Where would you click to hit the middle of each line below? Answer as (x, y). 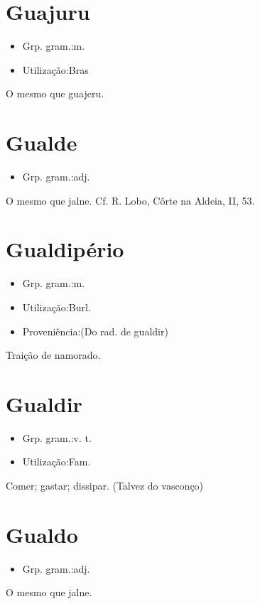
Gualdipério (65, 249)
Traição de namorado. (53, 355)
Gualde (42, 142)
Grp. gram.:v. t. (57, 437)
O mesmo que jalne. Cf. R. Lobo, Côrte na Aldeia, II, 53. (130, 200)
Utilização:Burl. (56, 307)
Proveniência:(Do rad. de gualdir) (95, 331)
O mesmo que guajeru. (55, 93)
